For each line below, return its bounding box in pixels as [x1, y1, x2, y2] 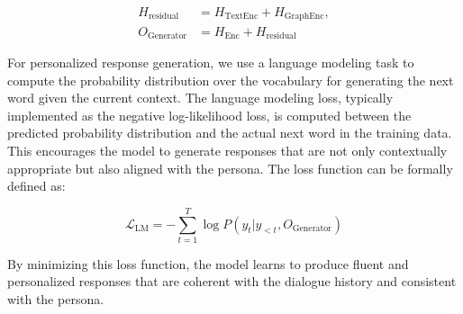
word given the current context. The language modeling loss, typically [7, 88, 394, 107]
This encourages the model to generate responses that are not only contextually [7, 140, 448, 159]
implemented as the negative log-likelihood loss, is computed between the [7, 105, 412, 124]
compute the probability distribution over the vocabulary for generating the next [7, 70, 454, 89]
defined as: [7, 176, 66, 195]
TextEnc [224, 12, 259, 22]
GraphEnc [284, 12, 324, 22]
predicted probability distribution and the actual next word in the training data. [7, 123, 452, 142]
